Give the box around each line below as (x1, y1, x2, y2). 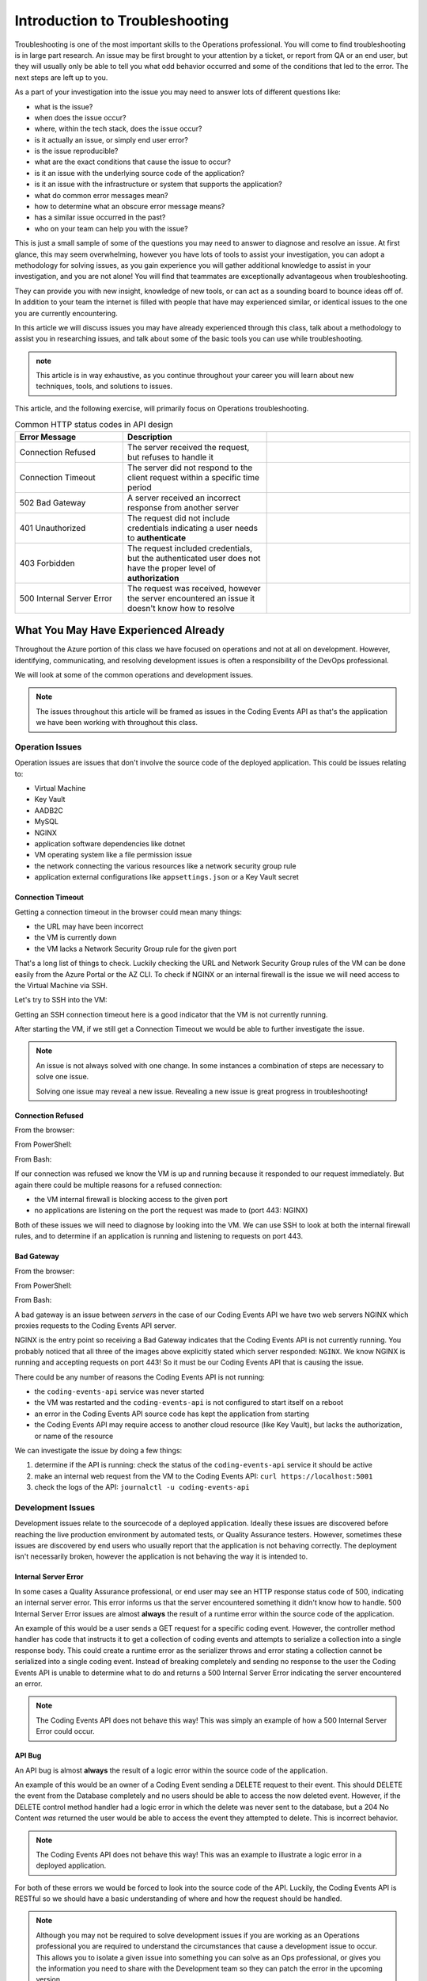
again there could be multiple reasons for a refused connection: (14, 1180, 222, 1189)
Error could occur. (36, 1727, 95, 1736)
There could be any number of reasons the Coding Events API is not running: (14, 1372, 265, 1382)
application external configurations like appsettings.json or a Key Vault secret (34, 872, 300, 882)
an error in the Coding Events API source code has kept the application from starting (34, 1409, 310, 1418)
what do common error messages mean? (34, 190, 168, 200)
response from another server (127, 502, 239, 513)
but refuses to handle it (127, 452, 213, 463)
